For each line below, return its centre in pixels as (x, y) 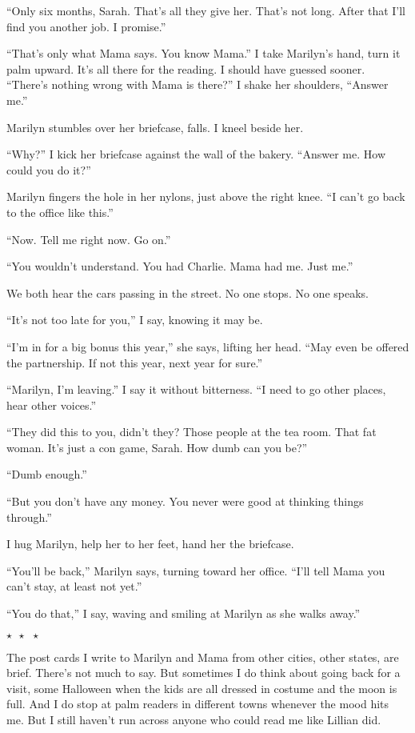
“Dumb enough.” (47, 474)
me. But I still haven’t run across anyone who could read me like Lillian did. (194, 719)
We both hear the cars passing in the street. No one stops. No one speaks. (188, 292)
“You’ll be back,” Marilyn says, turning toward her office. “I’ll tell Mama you (196, 570)
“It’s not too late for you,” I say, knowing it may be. (135, 320)
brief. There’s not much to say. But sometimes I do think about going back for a (204, 673)
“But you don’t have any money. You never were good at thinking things (185, 501)
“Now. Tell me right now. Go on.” (89, 239)
